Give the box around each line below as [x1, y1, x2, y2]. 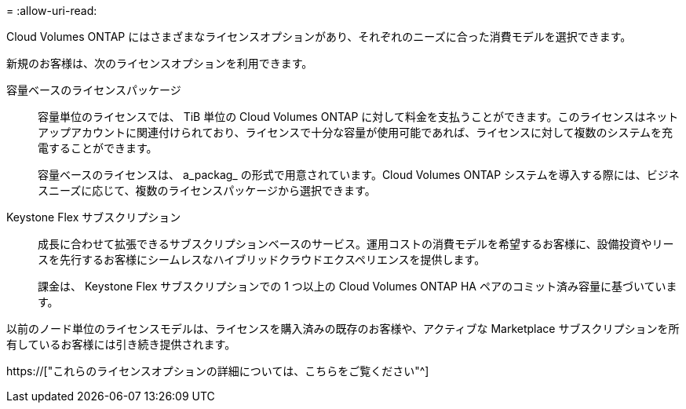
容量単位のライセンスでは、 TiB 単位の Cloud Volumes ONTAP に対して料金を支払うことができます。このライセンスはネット [38, 110, 679, 123]
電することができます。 [38, 141, 158, 155]
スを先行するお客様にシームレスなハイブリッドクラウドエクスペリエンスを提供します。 [38, 253, 486, 266]
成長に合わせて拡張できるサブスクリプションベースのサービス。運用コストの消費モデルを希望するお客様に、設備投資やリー [38, 237, 674, 250]
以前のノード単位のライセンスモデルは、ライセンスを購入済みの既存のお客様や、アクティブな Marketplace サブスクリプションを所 [6, 322, 680, 335]
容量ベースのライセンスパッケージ [6, 83, 181, 97]
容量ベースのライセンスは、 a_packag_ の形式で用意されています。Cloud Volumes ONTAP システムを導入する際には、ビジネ [38, 168, 680, 181]
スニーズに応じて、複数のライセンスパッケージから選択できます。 [38, 184, 376, 197]
